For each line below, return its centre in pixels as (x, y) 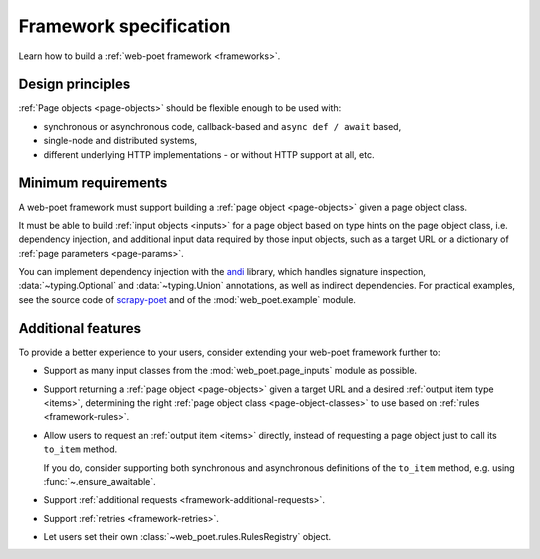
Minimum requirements (93, 183)
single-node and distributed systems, (120, 141)
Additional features (80, 328)
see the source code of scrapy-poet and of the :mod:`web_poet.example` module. (187, 299)
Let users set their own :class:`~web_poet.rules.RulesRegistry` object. (187, 537)
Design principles (74, 84)
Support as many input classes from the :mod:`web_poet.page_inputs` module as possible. (230, 371)
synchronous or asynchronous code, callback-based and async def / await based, (222, 126)
